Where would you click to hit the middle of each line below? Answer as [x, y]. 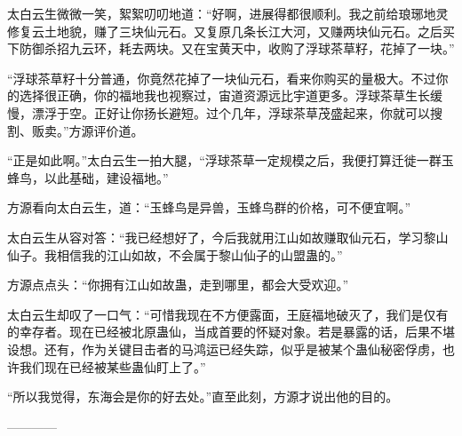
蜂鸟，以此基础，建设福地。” [88, 177]
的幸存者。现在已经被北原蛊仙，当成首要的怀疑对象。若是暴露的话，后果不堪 [231, 332]
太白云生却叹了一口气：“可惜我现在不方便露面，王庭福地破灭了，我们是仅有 [228, 314]
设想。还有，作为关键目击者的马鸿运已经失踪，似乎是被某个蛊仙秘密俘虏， [225, 349]
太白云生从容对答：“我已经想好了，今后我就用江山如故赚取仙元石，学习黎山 [228, 237]
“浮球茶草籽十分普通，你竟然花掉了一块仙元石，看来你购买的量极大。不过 [222, 78]
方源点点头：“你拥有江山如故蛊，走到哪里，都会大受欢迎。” [178, 285]
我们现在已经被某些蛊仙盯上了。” [112, 366]
